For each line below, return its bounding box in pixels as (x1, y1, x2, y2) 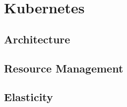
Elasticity (4, 89, 53, 105)
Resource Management (4, 60, 124, 75)
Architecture (4, 31, 70, 46)
